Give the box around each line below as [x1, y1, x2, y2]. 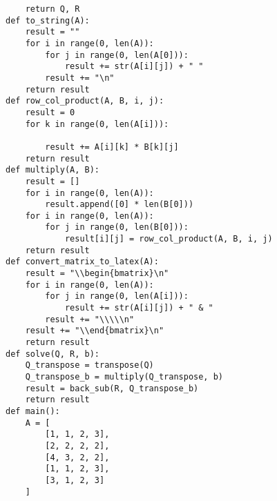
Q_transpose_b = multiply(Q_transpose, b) [25, 372, 223, 382]
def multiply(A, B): [6, 165, 100, 175]
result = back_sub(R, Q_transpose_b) [25, 383, 199, 393]
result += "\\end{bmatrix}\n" [25, 326, 164, 336]
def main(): [6, 406, 60, 416]
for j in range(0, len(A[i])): [45, 291, 189, 302]
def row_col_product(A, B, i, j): [6, 96, 164, 106]
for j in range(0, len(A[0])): [45, 50, 189, 60]
